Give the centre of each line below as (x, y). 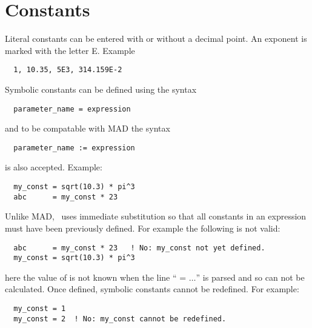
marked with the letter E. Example (70, 50)
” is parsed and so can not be (250, 277)
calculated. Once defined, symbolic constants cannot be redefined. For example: (152, 289)
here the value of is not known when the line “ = (96, 277)
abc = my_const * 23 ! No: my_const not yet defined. (139, 248)
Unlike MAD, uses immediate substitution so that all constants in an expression (156, 216)
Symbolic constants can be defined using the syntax (101, 89)
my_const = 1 (40, 309)
